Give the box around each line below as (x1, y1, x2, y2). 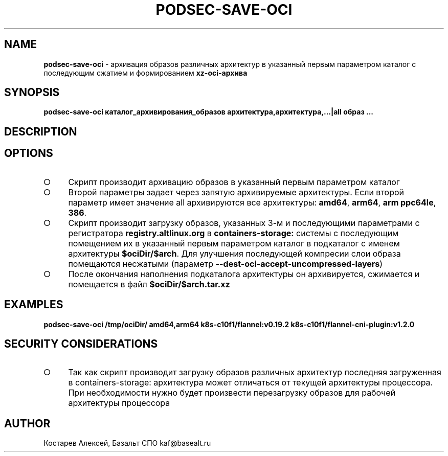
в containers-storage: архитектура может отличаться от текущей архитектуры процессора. (68, 377, 433, 388)
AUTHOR (4, 417, 51, 430)
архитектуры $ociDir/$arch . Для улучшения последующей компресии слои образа (68, 248, 401, 259)
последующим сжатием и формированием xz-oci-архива (43, 68, 248, 77)
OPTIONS (4, 147, 53, 160)
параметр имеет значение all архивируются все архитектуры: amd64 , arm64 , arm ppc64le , (68, 197, 436, 208)
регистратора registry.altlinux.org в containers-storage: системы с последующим (68, 227, 399, 238)
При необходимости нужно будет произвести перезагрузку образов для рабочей (68, 387, 396, 398)
